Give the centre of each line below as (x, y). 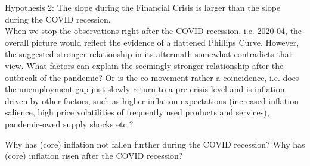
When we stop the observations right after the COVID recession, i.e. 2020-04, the (154, 31)
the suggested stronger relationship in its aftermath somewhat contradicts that (149, 54)
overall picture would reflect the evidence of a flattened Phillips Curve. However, (152, 42)
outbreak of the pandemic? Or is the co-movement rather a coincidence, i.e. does (152, 77)
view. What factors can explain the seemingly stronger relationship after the (144, 65)
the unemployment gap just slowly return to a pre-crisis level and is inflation (145, 89)
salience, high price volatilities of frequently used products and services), (137, 112)
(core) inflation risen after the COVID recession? (94, 156)
